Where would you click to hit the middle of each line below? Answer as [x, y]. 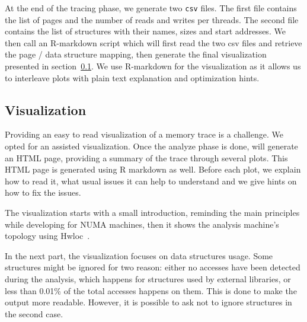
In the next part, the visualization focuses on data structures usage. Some [139, 255]
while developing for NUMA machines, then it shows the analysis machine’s [142, 224]
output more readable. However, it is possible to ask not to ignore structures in [148, 302]
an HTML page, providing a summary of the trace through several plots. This [146, 157]
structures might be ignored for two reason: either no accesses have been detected [153, 267]
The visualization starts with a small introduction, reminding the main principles [152, 212]
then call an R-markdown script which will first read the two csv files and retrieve [153, 42]
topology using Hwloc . [47, 236]
